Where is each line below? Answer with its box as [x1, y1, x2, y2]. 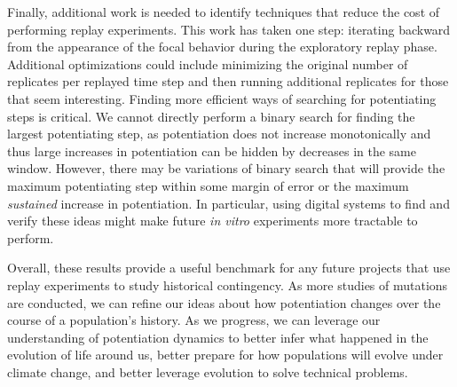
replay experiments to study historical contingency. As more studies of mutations [7, 275, 448, 294]
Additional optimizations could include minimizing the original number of [7, 54, 408, 73]
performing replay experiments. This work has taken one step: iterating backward [7, 20, 451, 38]
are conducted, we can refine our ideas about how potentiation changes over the [7, 293, 441, 312]
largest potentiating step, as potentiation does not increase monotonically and [7, 124, 431, 143]
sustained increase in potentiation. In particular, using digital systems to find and [7, 193, 450, 212]
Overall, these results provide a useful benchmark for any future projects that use [7, 258, 451, 277]
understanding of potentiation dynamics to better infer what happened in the [7, 328, 429, 346]
